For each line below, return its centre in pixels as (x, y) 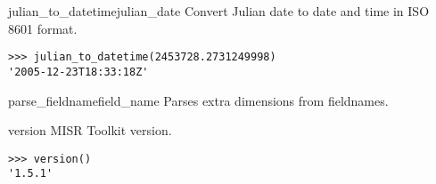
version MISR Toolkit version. (90, 130)
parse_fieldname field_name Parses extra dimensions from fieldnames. (198, 100)
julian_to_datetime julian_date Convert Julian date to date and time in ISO (219, 11)
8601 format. (43, 28)
